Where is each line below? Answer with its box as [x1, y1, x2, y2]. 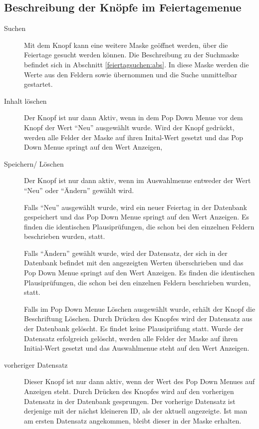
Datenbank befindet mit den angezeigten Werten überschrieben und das [24, 257, 244, 268]
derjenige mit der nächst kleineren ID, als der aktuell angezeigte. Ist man [24, 406, 248, 416]
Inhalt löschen [4, 95, 47, 106]
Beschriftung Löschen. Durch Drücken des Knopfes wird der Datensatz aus [24, 313, 253, 324]
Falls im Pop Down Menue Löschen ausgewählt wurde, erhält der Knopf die [24, 303, 256, 314]
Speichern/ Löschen [4, 158, 64, 169]
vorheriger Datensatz [4, 359, 68, 370]
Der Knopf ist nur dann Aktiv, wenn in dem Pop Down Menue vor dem [24, 112, 243, 123]
